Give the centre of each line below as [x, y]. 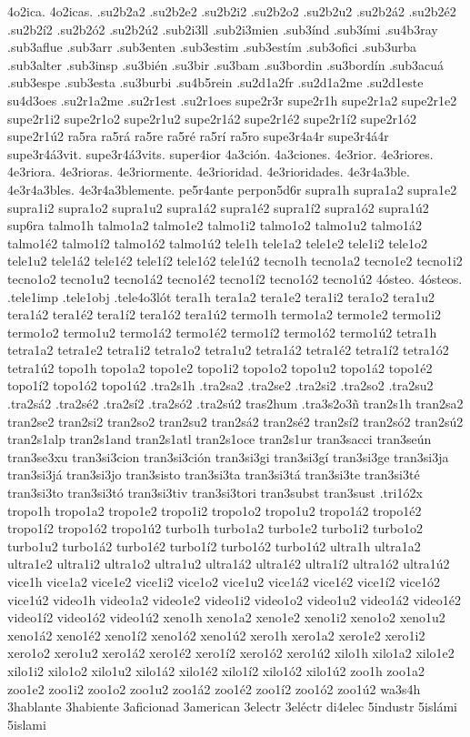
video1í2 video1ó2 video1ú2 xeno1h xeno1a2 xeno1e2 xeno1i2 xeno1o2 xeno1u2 [226, 617]
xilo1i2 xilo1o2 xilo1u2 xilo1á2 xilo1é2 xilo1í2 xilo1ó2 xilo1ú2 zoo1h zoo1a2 [216, 670]
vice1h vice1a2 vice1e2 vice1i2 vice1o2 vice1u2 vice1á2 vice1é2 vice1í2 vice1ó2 [224, 581]
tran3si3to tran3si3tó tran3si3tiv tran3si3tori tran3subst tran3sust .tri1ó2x [215, 493]
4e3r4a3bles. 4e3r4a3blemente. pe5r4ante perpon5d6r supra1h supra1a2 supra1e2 [232, 189]
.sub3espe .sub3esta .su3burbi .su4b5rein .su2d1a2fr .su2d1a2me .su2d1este [215, 82]
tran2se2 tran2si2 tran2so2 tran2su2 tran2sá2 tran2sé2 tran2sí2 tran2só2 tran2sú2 [235, 421]
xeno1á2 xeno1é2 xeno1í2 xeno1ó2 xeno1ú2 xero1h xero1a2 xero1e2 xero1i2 [216, 635]
